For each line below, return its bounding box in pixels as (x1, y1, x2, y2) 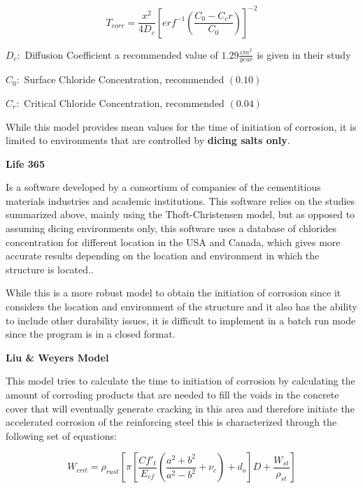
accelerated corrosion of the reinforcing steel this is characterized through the (6, 415, 337, 429)
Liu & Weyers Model (6, 350, 109, 364)
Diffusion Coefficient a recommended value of (24, 47, 218, 62)
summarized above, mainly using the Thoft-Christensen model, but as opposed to (6, 207, 355, 222)
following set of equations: (6, 428, 117, 443)
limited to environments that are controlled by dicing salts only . (6, 133, 290, 148)
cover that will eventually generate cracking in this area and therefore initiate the (6, 401, 355, 415)
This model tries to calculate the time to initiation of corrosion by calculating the (6, 373, 355, 388)
